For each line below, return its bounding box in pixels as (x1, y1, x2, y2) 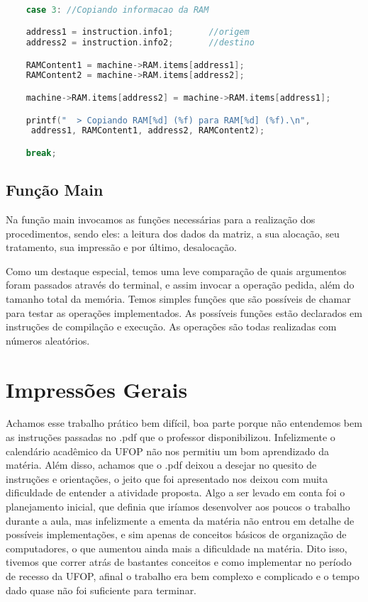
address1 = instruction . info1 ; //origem (26, 27, 250, 38)
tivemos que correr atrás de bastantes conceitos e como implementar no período (6, 554, 352, 569)
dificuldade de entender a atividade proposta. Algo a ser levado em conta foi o (6, 485, 345, 500)
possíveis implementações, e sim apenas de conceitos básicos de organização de (6, 527, 347, 542)
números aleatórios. (6, 333, 90, 347)
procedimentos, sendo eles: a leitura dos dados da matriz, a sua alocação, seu (6, 225, 340, 240)
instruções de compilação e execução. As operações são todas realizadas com (6, 319, 337, 334)
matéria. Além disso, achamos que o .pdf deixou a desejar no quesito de (6, 457, 317, 472)
